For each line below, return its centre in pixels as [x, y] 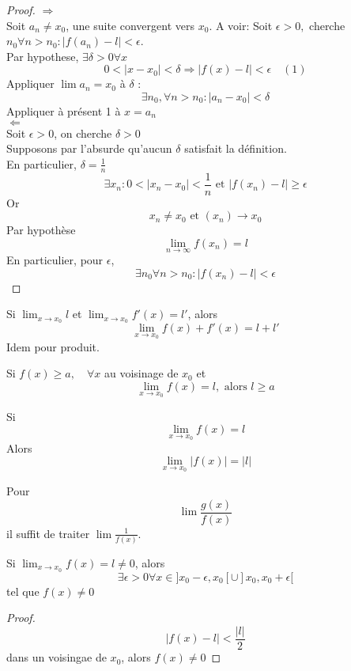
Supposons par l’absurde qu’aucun [89, 148]
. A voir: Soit [241, 25]
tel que [23, 591]
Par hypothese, [43, 56]
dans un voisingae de [57, 657]
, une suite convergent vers [130, 25]
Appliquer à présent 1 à [64, 110]
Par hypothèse [41, 230]
